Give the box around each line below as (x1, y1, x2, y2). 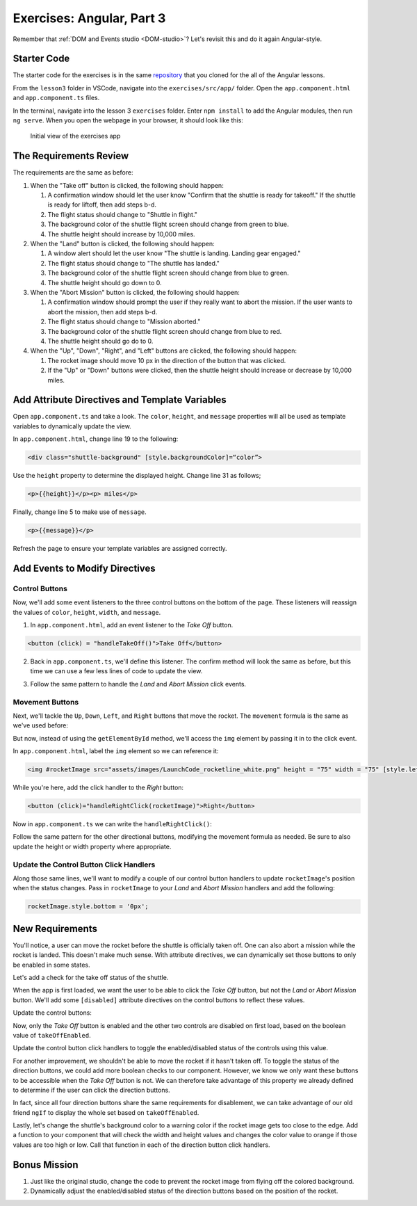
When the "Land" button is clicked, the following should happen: (30, 240, 215, 248)
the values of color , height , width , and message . (13, 608, 161, 616)
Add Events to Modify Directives (13, 562, 156, 574)
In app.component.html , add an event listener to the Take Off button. (30, 621, 234, 629)
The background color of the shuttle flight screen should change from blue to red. (47, 327, 282, 335)
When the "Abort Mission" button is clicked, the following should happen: (30, 289, 240, 296)
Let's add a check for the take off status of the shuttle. (13, 974, 169, 982)
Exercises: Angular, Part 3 (13, 10, 166, 26)
